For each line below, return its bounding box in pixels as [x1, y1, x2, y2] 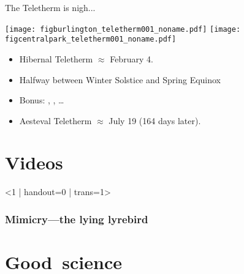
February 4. [110, 52, 153, 65]
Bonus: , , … [19, 94, 64, 106]
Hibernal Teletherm [19, 52, 93, 65]
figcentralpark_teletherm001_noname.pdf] [5, 35, 177, 44]
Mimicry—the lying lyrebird [5, 211, 148, 226]
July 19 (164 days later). [109, 114, 201, 127]
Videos [5, 150, 63, 175]
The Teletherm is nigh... [5, 1, 96, 13]
